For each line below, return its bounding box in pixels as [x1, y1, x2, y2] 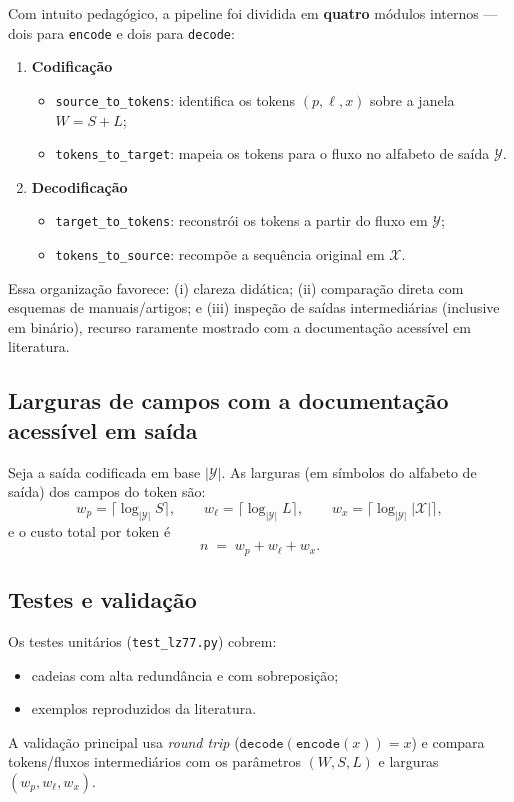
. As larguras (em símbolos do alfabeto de [221, 461, 477, 482]
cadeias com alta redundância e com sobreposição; [31, 664, 339, 685]
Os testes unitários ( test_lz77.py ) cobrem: [8, 630, 277, 651]
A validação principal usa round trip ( [8, 731, 240, 752]
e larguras [378, 751, 439, 772]
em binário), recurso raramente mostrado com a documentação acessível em [8, 316, 471, 337]
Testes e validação [8, 584, 197, 615]
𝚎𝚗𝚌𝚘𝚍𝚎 [295, 736, 341, 751]
